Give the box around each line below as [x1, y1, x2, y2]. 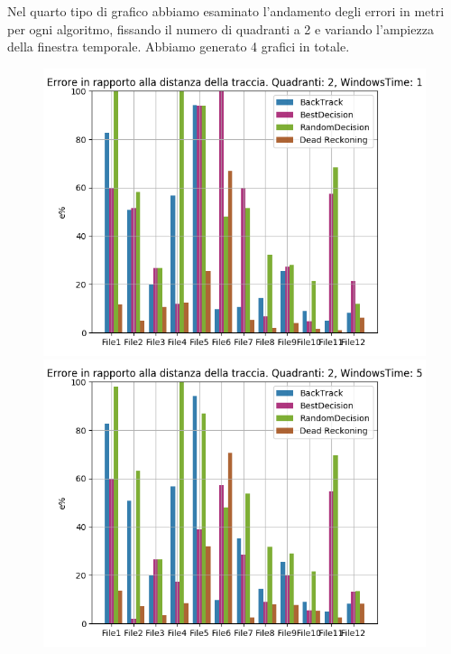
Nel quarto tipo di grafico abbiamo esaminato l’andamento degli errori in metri [7, 2, 445, 20]
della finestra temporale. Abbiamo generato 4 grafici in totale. [7, 37, 350, 56]
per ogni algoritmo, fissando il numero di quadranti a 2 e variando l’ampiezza [7, 19, 434, 38]
